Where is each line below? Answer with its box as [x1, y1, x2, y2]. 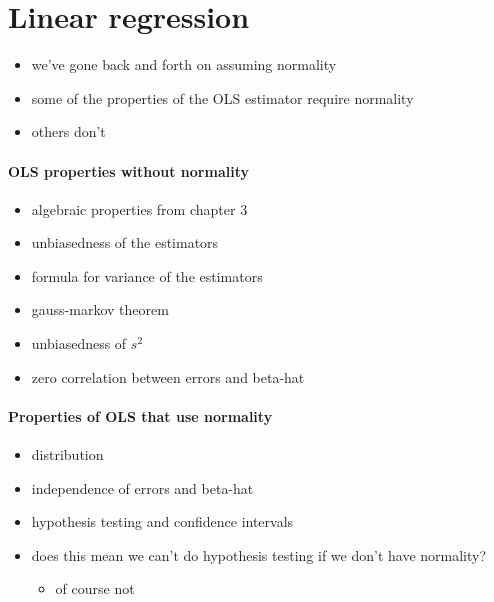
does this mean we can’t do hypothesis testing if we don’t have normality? [31, 544, 487, 565]
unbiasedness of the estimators [31, 232, 219, 253]
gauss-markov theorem [31, 299, 169, 320]
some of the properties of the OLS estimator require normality [31, 87, 414, 108]
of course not [55, 578, 135, 599]
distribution [31, 444, 104, 465]
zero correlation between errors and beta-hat [31, 366, 305, 387]
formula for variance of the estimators [31, 265, 263, 286]
